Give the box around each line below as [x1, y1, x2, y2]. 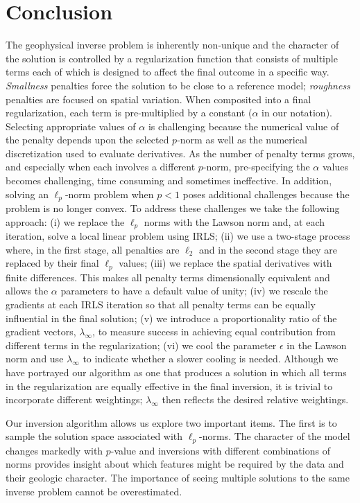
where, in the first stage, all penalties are [6, 242, 180, 256]
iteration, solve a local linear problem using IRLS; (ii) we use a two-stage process [6, 229, 350, 243]
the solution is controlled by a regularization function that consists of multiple [6, 51, 338, 65]
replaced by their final [6, 256, 99, 270]
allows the [6, 283, 49, 298]
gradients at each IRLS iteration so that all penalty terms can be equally [6, 297, 316, 311]
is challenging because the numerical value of [148, 118, 339, 133]
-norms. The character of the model [199, 429, 350, 443]
